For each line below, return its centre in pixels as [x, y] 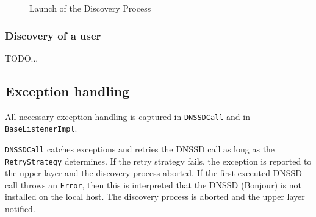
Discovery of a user [53, 35]
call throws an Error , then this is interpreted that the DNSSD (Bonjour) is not [153, 184]
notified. [20, 209]
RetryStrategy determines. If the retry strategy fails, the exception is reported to [158, 161]
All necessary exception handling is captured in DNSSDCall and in [127, 116]
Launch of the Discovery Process [90, 8]
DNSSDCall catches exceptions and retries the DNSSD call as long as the [140, 148]
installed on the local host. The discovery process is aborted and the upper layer [155, 197]
